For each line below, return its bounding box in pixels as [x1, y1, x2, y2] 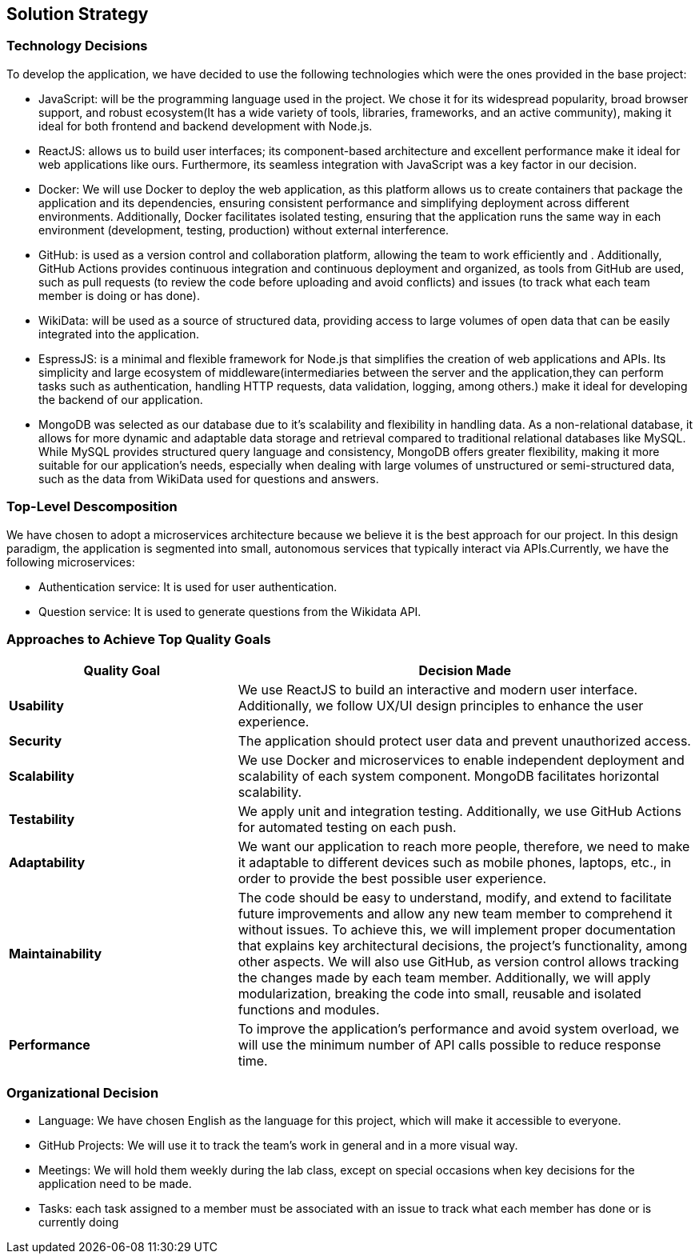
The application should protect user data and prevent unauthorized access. [238, 733, 691, 750]
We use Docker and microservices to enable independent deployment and [238, 752, 685, 769]
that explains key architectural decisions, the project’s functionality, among [238, 938, 688, 954]
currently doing [38, 1215, 119, 1230]
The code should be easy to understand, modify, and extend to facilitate [238, 890, 672, 906]
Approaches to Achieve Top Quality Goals [6, 630, 271, 647]
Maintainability [9, 946, 102, 962]
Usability [9, 698, 64, 714]
